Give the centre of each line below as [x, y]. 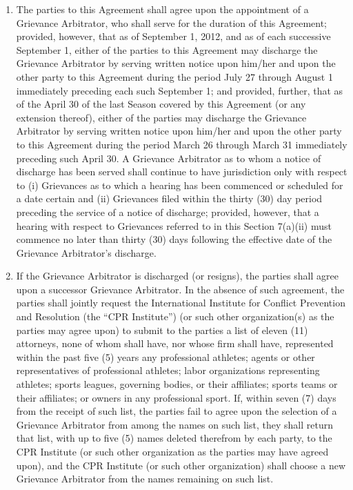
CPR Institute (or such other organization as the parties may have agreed [172, 451]
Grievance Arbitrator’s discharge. [86, 252]
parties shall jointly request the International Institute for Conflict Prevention [181, 303]
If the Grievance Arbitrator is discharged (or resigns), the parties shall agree [177, 276]
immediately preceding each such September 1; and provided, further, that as [180, 90]
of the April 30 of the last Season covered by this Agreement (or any [161, 104]
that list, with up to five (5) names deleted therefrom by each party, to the [174, 438]
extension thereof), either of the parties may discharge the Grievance [161, 117]
